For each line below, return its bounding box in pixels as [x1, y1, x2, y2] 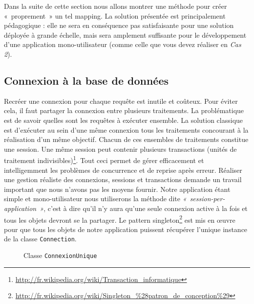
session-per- [190, 193, 225, 204]
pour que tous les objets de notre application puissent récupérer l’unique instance [4, 224, 248, 234]
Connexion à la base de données [4, 72, 169, 88]
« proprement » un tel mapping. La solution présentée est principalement [4, 10, 226, 21]
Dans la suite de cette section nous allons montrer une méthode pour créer [4, 1, 227, 11]
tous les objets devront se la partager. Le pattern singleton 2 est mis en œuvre [4, 213, 235, 225]
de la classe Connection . [4, 234, 77, 244]
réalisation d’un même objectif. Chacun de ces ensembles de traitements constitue [4, 134, 249, 144]
